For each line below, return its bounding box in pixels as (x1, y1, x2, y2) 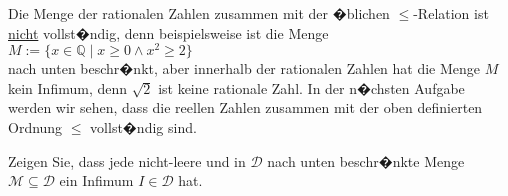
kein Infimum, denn (8, 77, 128, 98)
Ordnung (8, 117, 63, 138)
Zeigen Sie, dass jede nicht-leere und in (8, 150, 246, 171)
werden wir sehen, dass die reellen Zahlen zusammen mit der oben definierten (8, 97, 483, 118)
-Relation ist (413, 3, 489, 23)
